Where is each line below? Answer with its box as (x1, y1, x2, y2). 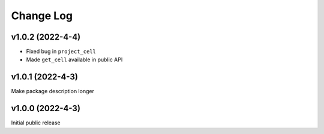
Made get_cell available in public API (26, 56, 123, 63)
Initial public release (11, 119, 61, 126)
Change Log (11, 9, 73, 22)
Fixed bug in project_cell (26, 48, 96, 55)
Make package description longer (11, 88, 94, 95)
